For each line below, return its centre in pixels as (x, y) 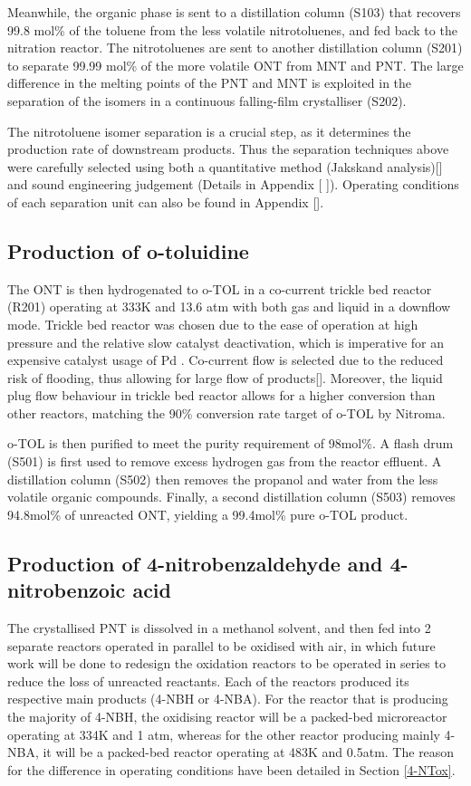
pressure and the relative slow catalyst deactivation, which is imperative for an (226, 342)
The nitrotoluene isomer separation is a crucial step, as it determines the (209, 131)
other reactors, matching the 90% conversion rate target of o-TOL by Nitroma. (226, 412)
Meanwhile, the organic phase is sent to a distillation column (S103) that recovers (234, 12)
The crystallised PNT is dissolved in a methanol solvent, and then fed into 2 (219, 628)
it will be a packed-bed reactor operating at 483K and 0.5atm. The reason (249, 752)
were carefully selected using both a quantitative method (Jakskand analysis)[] (225, 166)
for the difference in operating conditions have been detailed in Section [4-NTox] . (231, 769)
